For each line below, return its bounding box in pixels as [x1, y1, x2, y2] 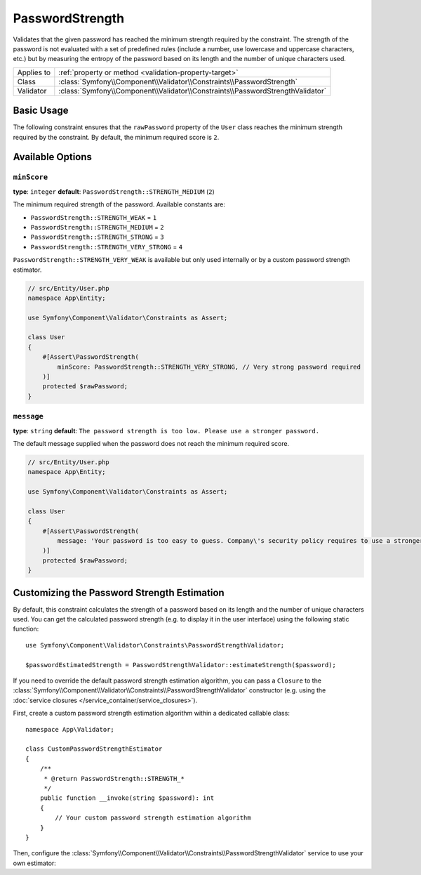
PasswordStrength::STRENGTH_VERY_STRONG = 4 [30, 242, 182, 251]
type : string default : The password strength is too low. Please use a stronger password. [13, 426, 319, 435]
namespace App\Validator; [25, 725, 115, 733]
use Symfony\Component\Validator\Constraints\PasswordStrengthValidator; [25, 641, 285, 649]
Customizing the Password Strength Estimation [13, 586, 225, 598]
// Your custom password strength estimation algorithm [55, 814, 252, 822]
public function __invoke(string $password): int [39, 794, 214, 802]
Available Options [13, 151, 93, 163]
